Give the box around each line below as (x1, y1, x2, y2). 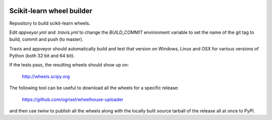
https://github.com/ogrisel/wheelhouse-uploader (22, 96, 123, 102)
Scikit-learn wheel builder (9, 7, 93, 15)
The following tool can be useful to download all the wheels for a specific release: (9, 85, 179, 91)
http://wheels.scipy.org (22, 73, 70, 79)
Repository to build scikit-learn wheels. (9, 20, 91, 26)
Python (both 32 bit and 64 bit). (9, 53, 75, 59)
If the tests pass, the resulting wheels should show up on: (9, 62, 129, 68)
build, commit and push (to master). (9, 36, 84, 42)
